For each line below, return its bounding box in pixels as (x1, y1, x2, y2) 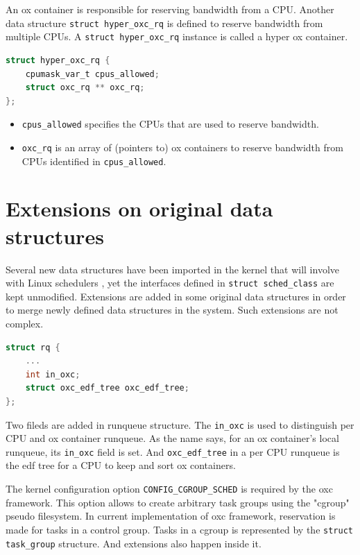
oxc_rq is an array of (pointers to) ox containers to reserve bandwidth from (22, 139, 343, 154)
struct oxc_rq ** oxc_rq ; (25, 83, 145, 93)
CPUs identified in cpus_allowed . (22, 153, 166, 168)
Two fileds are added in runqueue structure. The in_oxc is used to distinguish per (6, 417, 354, 432)
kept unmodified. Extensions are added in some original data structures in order (6, 289, 346, 303)
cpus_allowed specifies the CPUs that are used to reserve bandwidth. (22, 117, 319, 131)
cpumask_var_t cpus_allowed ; (25, 69, 160, 79)
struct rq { (6, 342, 60, 352)
